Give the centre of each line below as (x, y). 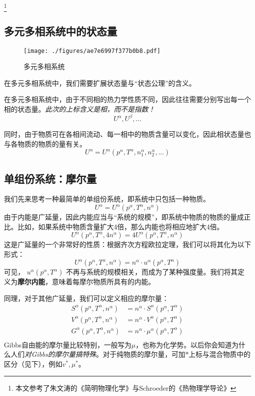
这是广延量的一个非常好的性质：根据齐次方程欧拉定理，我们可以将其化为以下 (127, 244)
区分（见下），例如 (33, 363)
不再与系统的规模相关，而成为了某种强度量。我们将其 (152, 272)
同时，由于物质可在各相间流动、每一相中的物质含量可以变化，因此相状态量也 (127, 134)
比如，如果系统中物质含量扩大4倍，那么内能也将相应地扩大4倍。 (120, 226)
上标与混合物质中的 (219, 354)
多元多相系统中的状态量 (61, 31)
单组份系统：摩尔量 (50, 178)
